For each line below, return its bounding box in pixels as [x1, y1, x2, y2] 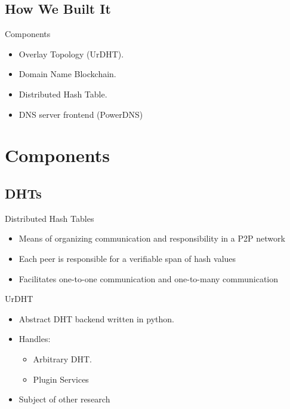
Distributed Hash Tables [5, 212, 94, 224]
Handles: [18, 332, 51, 345]
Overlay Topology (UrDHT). [18, 47, 124, 60]
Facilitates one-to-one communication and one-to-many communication [18, 272, 279, 285]
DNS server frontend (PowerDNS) [18, 108, 143, 120]
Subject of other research [18, 393, 110, 405]
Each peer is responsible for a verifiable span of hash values [18, 252, 236, 264]
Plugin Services [33, 373, 89, 385]
